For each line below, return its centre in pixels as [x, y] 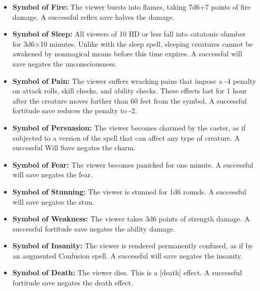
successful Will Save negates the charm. [74, 148]
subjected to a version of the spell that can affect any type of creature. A [126, 137]
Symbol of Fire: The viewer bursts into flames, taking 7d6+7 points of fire [132, 7]
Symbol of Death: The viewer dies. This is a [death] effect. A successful [127, 272]
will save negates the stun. [53, 201]
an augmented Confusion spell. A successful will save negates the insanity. [127, 255]
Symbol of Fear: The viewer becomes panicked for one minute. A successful [133, 164]
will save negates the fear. [53, 174]
